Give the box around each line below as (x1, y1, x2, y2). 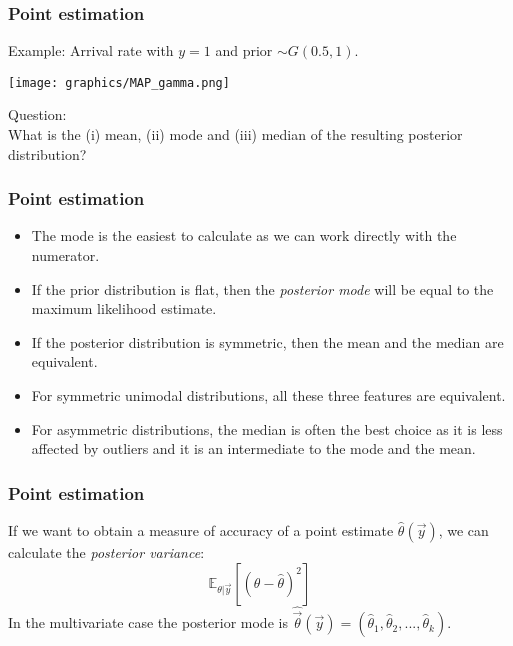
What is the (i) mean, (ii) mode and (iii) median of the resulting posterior (8, 124, 463, 145)
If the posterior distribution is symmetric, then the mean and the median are (31, 331, 504, 352)
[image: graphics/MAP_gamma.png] (8, 75, 230, 90)
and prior (215, 40, 273, 61)
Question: (8, 104, 67, 125)
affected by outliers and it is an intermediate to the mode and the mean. (31, 438, 476, 459)
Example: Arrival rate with (8, 40, 174, 61)
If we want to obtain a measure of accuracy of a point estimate (8, 520, 394, 541)
